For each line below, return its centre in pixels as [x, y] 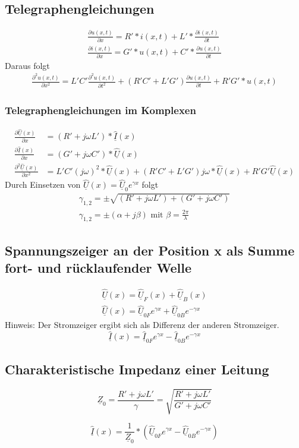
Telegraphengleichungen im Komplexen [100, 110]
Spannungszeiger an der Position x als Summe [150, 250]
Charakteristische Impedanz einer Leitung [137, 369]
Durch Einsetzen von [43, 184]
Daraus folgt [27, 65]
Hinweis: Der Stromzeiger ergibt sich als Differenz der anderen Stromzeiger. [142, 325]
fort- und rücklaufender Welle [98, 268]
